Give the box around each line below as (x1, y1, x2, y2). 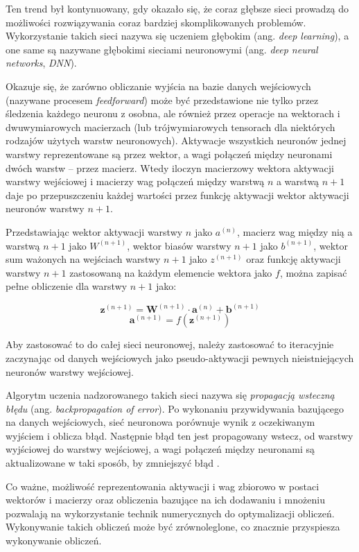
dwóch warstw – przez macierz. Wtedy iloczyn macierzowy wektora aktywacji (6, 160, 334, 175)
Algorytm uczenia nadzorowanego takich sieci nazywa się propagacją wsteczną (6, 388, 335, 402)
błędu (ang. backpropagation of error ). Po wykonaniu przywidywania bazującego (6, 401, 344, 415)
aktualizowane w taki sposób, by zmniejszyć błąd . (6, 456, 220, 470)
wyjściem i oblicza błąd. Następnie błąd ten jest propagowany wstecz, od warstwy (6, 428, 353, 442)
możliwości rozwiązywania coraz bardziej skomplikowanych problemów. (6, 15, 306, 29)
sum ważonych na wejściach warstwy (6, 252, 161, 266)
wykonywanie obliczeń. (6, 533, 102, 548)
